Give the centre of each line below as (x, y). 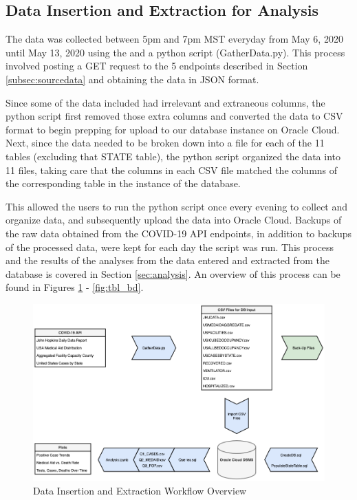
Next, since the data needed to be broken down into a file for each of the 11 (165, 143)
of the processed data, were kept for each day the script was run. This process (170, 247)
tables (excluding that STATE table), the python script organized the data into (173, 156)
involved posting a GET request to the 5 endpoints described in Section (157, 66)
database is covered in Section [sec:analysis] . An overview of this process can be (173, 273)
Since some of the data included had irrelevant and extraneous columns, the (165, 102)
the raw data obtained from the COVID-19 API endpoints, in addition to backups (179, 233)
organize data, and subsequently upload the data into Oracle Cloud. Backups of (174, 220)
